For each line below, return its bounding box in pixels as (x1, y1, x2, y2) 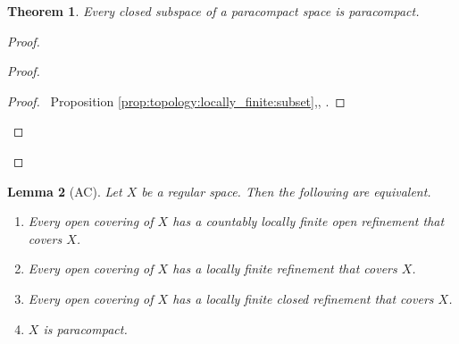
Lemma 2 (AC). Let (7, 181, 122, 200)
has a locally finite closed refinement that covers (172, 289, 434, 307)
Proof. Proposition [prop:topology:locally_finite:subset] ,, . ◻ (7, 91, 346, 110)
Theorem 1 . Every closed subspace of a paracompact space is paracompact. (7, 2, 420, 20)
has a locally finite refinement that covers (172, 259, 397, 278)
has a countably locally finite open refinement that (172, 212, 445, 231)
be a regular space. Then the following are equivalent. (141, 181, 431, 200)
